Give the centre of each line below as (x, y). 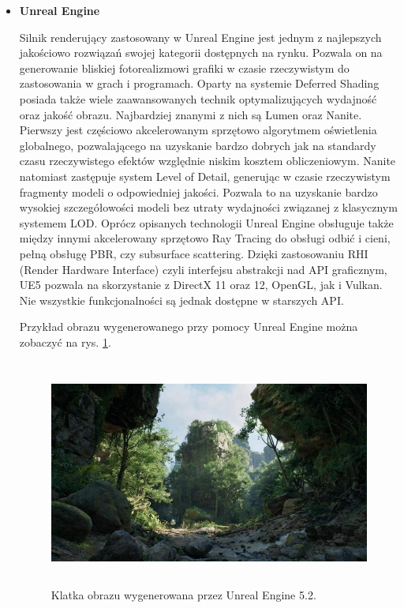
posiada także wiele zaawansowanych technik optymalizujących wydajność (198, 98)
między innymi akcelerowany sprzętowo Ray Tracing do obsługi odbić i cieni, (205, 238)
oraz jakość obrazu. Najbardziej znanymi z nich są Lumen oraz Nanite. (191, 114)
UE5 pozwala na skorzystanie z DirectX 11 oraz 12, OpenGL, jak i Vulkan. (201, 285)
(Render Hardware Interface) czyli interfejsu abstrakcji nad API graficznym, (203, 269)
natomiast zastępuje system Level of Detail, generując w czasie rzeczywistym (205, 176)
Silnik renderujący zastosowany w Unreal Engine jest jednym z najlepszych (200, 37)
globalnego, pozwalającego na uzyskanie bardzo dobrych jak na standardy (198, 145)
